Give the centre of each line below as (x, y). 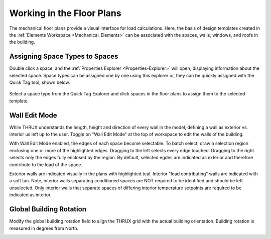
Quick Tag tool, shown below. (40, 82)
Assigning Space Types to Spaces (64, 56)
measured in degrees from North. (44, 228)
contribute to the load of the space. (46, 164)
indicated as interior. (30, 195)
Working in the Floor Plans (65, 13)
